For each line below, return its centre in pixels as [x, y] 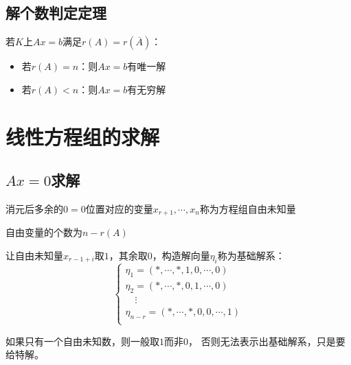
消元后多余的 [34, 208]
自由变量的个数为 [44, 232]
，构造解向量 [181, 256]
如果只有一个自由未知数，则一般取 [82, 341]
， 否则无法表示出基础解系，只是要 [267, 341]
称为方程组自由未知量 [248, 208]
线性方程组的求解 [83, 136]
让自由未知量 [34, 256]
